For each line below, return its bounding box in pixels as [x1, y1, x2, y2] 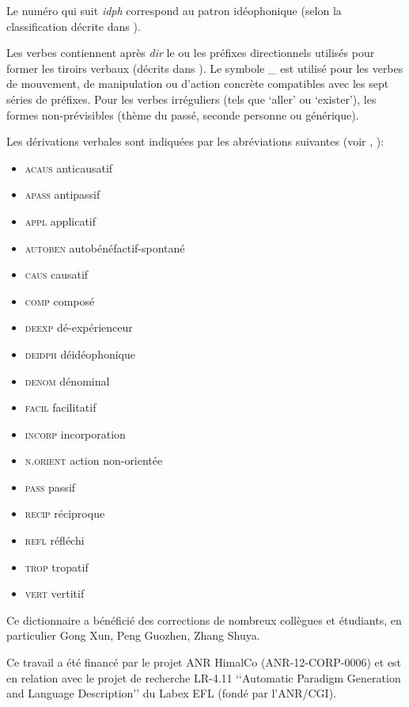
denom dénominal [25, 372, 110, 389]
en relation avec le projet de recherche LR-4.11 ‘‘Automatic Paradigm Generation [6, 669, 401, 686]
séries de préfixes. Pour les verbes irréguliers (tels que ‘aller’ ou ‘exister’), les [6, 90, 377, 107]
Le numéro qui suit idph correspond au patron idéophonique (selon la [6, 2, 342, 18]
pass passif [25, 478, 76, 495]
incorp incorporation [25, 425, 126, 442]
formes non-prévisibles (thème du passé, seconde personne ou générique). [6, 106, 359, 123]
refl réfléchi [25, 532, 85, 549]
